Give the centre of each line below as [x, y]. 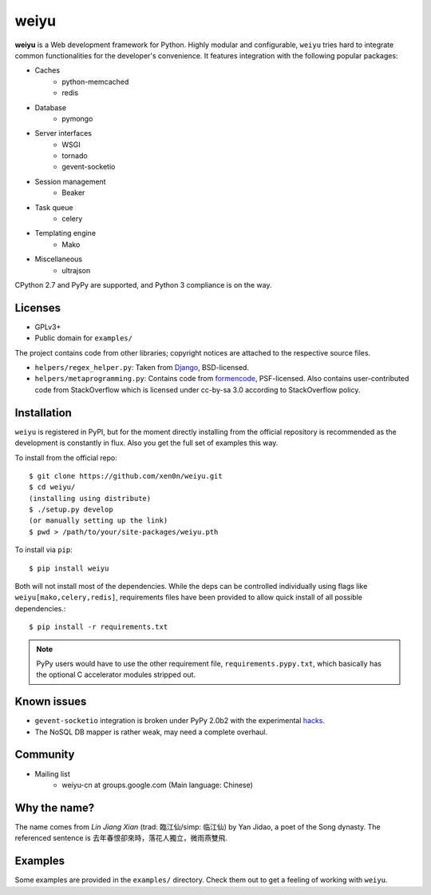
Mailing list [53, 774]
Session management [71, 181]
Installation [43, 413]
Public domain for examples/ [84, 338]
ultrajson [76, 270]
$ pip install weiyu [69, 568]
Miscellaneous [59, 259]
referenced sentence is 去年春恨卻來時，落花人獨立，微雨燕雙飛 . [121, 838]
